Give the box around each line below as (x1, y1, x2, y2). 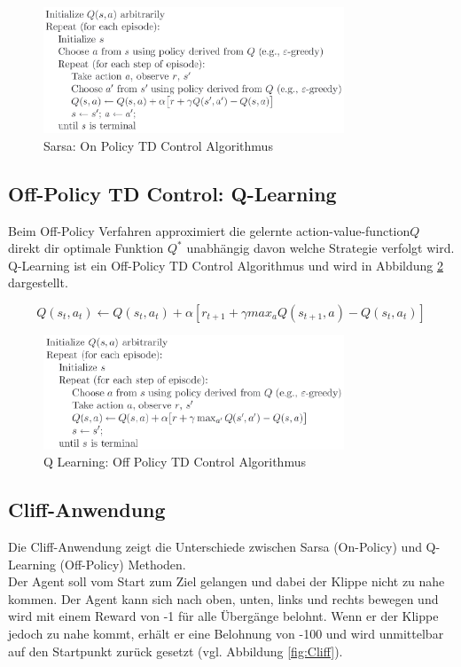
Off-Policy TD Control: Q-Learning (8, 179, 337, 207)
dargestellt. (8, 273, 68, 292)
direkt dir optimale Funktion (8, 239, 164, 257)
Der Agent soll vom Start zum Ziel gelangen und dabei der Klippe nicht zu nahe (8, 572, 445, 591)
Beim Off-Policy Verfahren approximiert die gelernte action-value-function (8, 221, 410, 239)
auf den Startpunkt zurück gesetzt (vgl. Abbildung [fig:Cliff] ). (8, 641, 343, 660)
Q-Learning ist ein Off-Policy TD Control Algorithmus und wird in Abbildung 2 (8, 255, 443, 274)
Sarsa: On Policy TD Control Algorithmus (43, 136, 273, 154)
